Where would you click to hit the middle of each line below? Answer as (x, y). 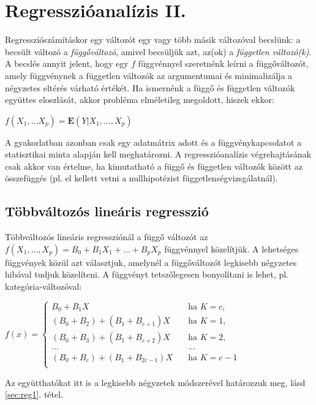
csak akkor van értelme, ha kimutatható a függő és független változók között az (154, 166)
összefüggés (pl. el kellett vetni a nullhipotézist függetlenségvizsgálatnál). (141, 178)
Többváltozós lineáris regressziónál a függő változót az (107, 237)
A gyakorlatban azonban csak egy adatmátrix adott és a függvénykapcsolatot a (153, 142)
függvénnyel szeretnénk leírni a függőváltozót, (223, 63)
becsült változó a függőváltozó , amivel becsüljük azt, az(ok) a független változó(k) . (158, 51)
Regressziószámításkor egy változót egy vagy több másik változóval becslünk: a (153, 40)
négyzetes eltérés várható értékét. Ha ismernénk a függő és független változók (150, 87)
